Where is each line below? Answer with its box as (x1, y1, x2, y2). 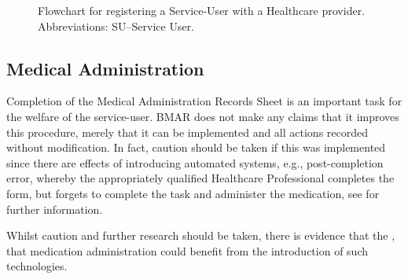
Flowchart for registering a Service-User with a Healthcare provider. (38, 2, 366, 18)
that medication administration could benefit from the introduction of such (6, 242, 368, 259)
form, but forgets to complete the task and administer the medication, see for (6, 185, 380, 201)
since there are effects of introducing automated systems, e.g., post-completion (6, 154, 384, 171)
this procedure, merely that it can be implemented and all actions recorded (6, 123, 369, 140)
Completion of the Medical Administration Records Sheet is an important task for (6, 93, 402, 109)
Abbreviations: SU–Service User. (38, 17, 195, 34)
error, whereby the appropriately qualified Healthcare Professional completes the (6, 170, 395, 186)
